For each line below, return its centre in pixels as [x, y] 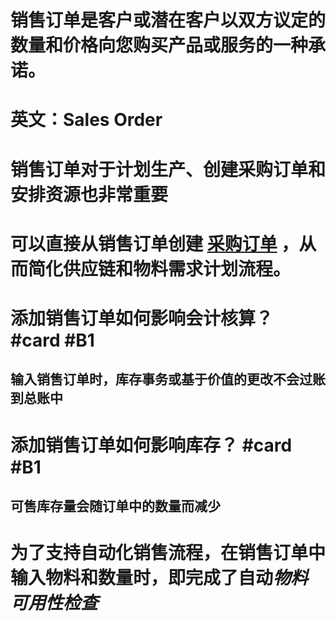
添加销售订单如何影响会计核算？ [142, 318]
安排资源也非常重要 [89, 194]
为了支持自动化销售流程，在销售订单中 [168, 553]
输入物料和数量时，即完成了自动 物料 [159, 578]
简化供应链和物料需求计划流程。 [160, 268]
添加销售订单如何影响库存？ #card [151, 445]
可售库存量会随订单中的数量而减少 [115, 506]
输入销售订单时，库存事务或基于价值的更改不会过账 [168, 379]
